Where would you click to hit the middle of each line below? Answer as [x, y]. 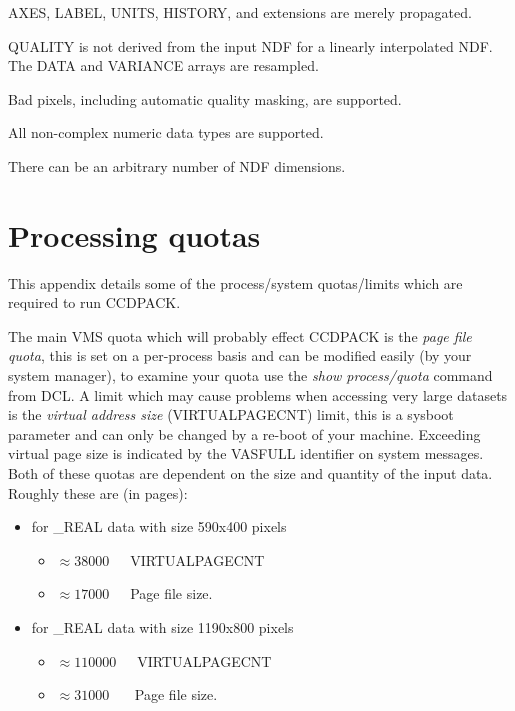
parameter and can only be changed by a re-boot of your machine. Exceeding [244, 433]
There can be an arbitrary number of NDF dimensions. [177, 165]
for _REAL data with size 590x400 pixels [159, 526]
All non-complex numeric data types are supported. [166, 132]
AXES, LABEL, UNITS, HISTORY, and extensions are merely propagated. [240, 12]
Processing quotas [134, 234]
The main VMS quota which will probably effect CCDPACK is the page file [240, 335]
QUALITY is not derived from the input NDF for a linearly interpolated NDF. [250, 45]
